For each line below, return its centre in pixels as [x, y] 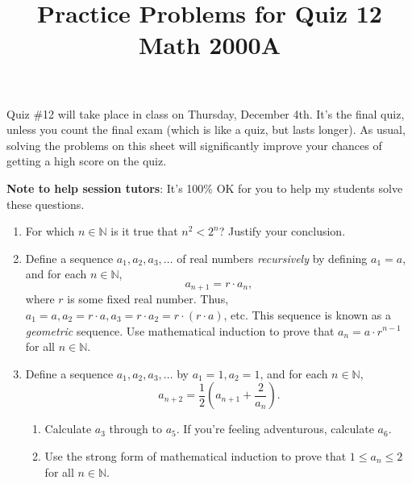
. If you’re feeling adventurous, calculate [275, 429]
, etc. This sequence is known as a [308, 314]
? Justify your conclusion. [282, 231]
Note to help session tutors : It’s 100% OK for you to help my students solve [205, 188]
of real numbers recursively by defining [272, 258]
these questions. [46, 204]
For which [50, 231]
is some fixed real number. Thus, [148, 299]
